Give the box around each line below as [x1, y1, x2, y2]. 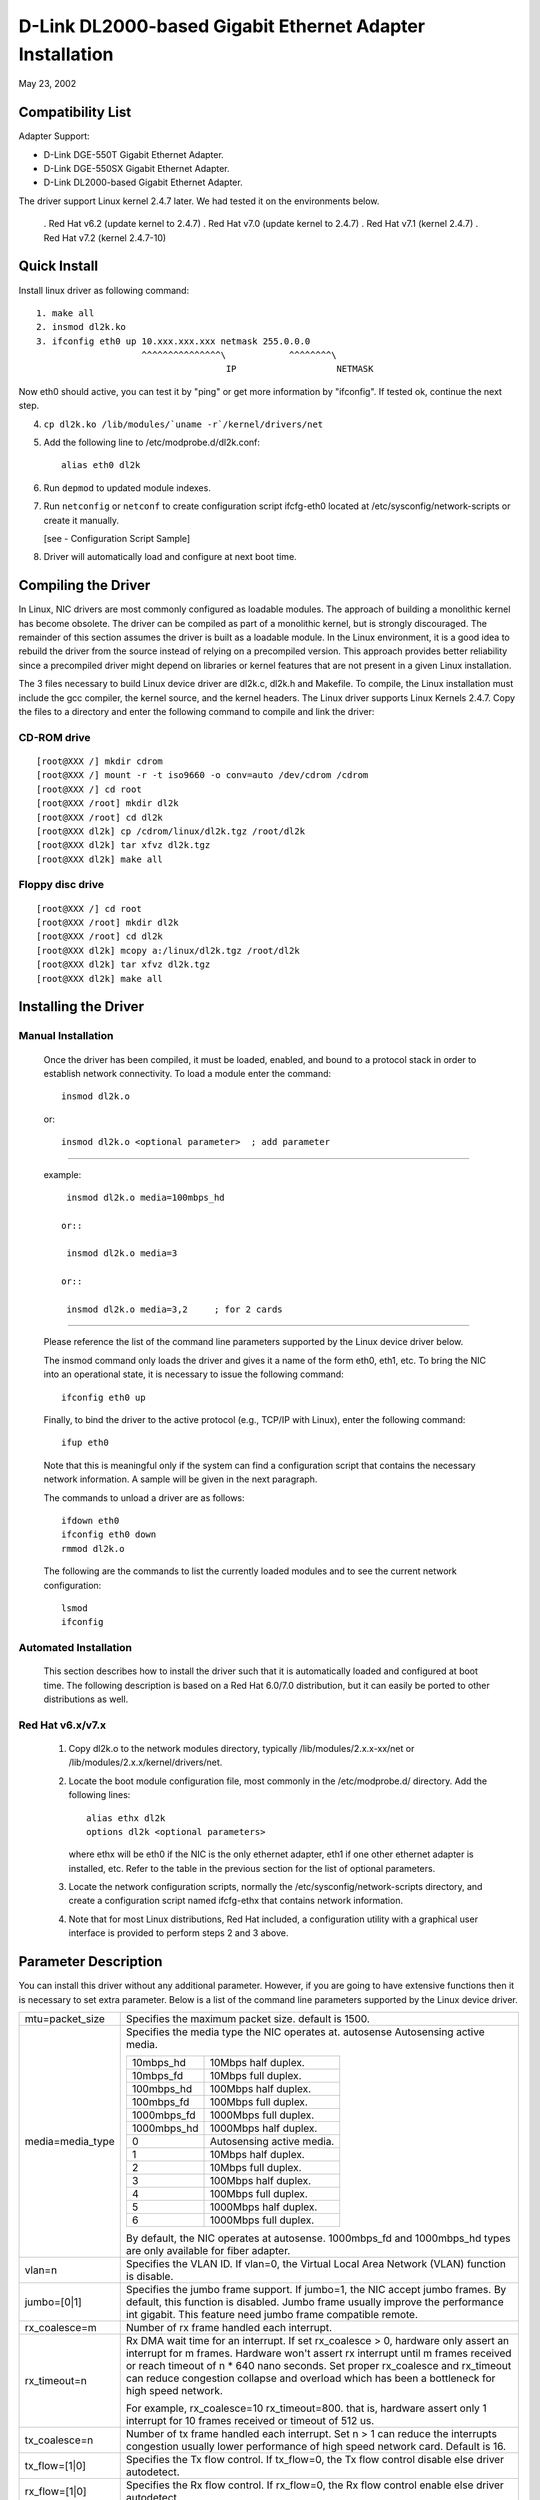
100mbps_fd [131, 2095, 190, 2109]
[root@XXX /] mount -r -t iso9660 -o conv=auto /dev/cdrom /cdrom [36, 770, 369, 781]
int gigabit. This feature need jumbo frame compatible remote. [125, 2307, 419, 2321]
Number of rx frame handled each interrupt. [125, 2320, 333, 2334]
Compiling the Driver [18, 577, 151, 594]
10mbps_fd [131, 2068, 184, 2082]
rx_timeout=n [24, 2373, 87, 2387]
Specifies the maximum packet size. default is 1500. [125, 2011, 370, 2025]
